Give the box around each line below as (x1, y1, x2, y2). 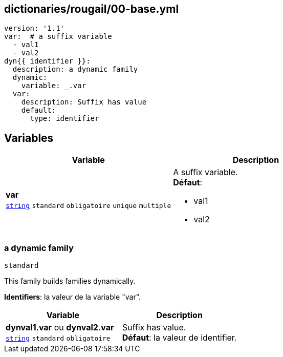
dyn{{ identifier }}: (4, 57, 91, 66)
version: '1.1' (4, 24, 65, 33)
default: (21, 106, 56, 115)
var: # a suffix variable (4, 32, 112, 41)
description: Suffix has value (21, 98, 147, 107)
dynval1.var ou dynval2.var (6, 322, 114, 333)
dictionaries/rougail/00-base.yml (4, 3, 179, 15)
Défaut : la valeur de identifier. (122, 332, 237, 343)
